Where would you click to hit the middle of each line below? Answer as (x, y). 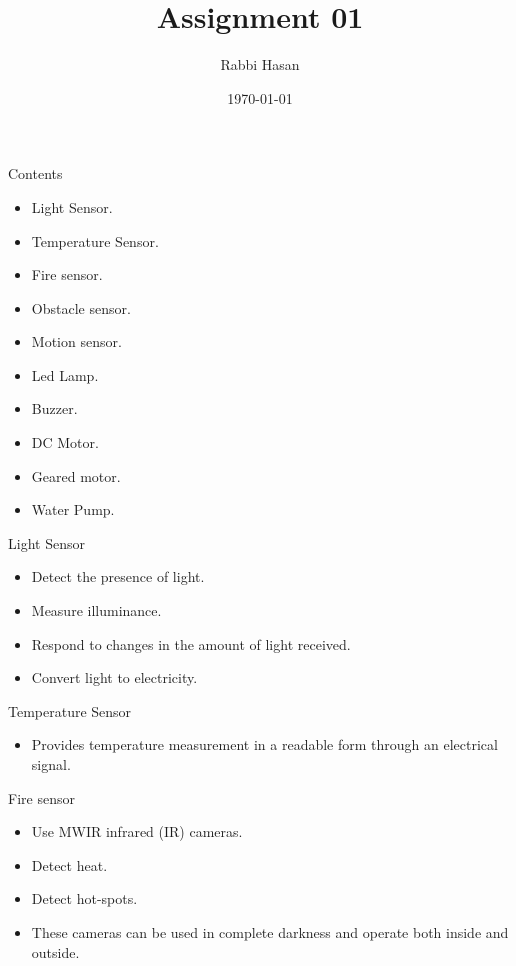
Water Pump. (73, 509)
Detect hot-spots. (84, 898)
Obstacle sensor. (81, 307)
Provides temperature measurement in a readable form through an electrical (264, 744)
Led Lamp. (65, 374)
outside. (55, 951)
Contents (35, 173)
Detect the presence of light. (118, 576)
